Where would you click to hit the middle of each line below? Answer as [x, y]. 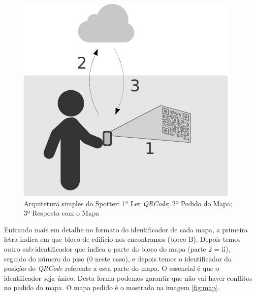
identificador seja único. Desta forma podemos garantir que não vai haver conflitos [128, 277]
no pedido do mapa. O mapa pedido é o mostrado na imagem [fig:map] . [112, 287]
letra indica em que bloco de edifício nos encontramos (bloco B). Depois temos [122, 239]
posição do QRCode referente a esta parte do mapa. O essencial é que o [112, 268]
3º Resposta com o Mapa [62, 213]
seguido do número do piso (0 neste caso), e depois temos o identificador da [118, 258]
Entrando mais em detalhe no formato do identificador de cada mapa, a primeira [126, 229]
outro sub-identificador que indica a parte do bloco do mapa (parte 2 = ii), [117, 248]
